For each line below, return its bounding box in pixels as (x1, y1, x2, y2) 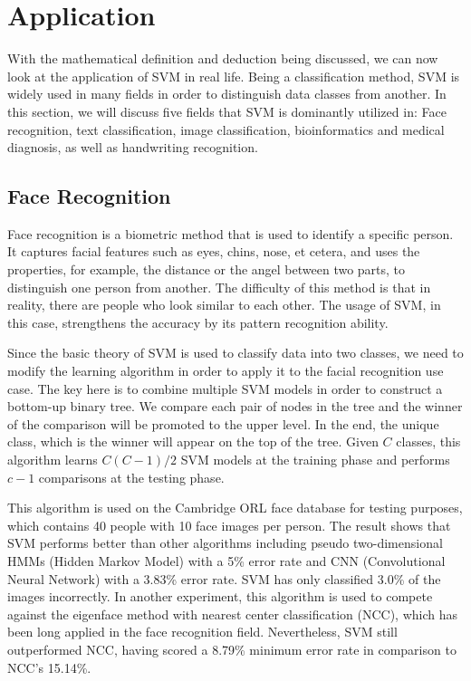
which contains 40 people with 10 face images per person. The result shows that (7, 515, 451, 534)
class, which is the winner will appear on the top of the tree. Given (7, 432, 379, 451)
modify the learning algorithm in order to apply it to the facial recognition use (7, 361, 444, 380)
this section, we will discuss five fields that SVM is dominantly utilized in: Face (7, 101, 447, 120)
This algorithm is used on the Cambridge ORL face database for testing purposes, (7, 498, 463, 517)
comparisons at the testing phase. (38, 467, 225, 486)
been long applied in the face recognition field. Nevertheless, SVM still (7, 622, 398, 641)
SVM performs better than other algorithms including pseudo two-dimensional (7, 533, 443, 552)
